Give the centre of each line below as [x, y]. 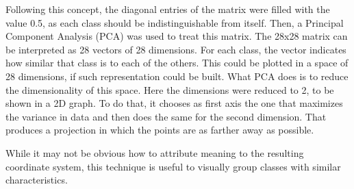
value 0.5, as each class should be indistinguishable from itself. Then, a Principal [175, 22]
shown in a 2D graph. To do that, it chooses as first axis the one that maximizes [174, 103]
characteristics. [37, 180]
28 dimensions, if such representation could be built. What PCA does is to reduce [177, 76]
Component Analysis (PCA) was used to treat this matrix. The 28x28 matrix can [177, 36]
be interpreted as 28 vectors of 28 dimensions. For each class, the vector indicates [176, 49]
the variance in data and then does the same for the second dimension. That [166, 116]
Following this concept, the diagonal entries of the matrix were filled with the [168, 9]
